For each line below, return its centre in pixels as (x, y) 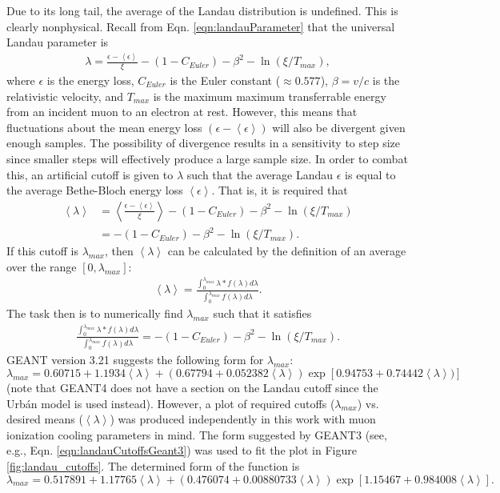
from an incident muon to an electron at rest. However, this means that (182, 112)
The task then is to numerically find (95, 313)
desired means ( (45, 419)
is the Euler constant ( (225, 80)
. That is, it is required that (280, 190)
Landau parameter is (58, 42)
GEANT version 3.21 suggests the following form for (135, 360)
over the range (42, 266)
